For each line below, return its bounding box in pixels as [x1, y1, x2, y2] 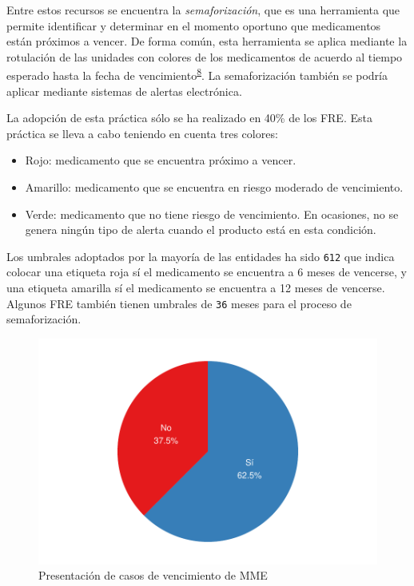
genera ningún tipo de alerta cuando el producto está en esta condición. [25, 221, 376, 238]
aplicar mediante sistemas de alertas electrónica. [6, 82, 242, 99]
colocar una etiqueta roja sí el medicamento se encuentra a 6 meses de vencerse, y [6, 263, 407, 280]
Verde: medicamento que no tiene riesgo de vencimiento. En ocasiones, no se [25, 205, 399, 222]
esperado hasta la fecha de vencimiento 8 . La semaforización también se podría [6, 65, 388, 84]
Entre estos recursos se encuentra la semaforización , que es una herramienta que [6, 2, 400, 18]
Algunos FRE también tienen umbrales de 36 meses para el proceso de [6, 295, 352, 311]
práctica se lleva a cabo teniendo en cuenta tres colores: [6, 125, 278, 141]
